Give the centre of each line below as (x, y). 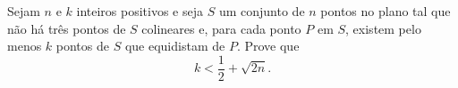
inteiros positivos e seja (140, 11)
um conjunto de (262, 11)
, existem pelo (383, 28)
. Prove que (268, 46)
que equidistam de (175, 46)
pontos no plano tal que (386, 11)
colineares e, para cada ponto (221, 28)
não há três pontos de (67, 28)
